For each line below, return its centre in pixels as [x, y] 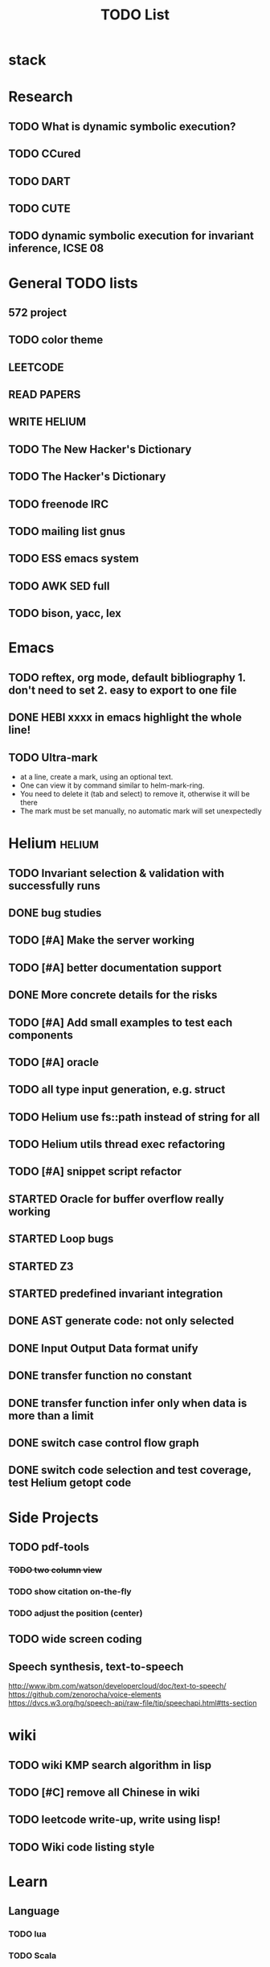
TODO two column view [55, 1570]
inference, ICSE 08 [56, 248]
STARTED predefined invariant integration [116, 1294]
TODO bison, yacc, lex [65, 613]
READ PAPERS [45, 395]
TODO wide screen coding [75, 1639]
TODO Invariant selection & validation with [117, 873]
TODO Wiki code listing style [82, 1847]
